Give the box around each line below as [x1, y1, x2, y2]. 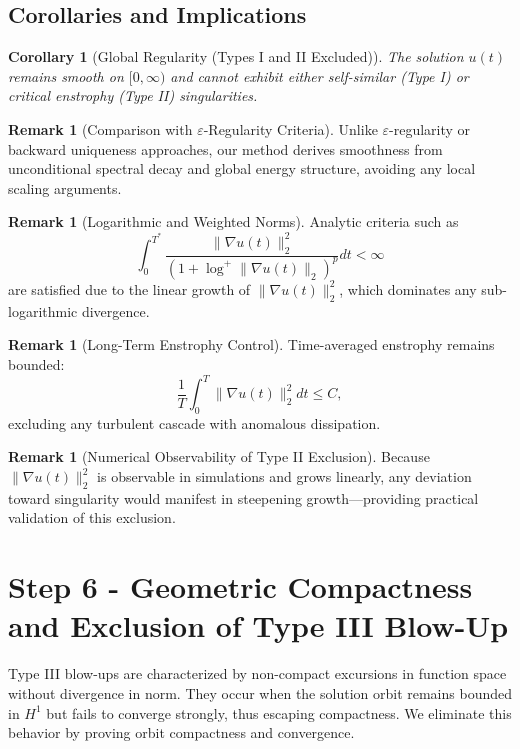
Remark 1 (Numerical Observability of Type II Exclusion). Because [8, 446, 430, 467]
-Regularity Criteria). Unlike [203, 118, 378, 139]
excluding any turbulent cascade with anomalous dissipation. [8, 412, 381, 433]
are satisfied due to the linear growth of [8, 278, 251, 299]
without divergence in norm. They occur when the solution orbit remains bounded [8, 682, 512, 703]
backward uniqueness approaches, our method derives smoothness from [8, 138, 443, 159]
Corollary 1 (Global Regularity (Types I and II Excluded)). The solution [8, 46, 464, 67]
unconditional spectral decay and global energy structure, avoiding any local [8, 158, 476, 179]
